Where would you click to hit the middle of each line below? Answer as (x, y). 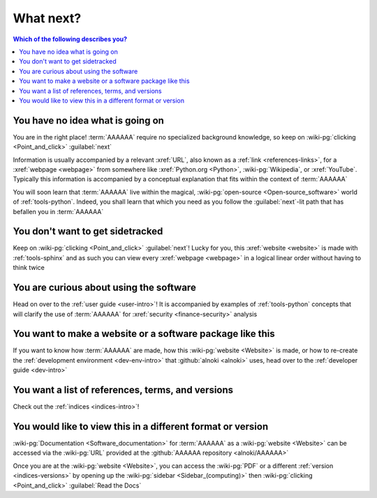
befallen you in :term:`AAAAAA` (58, 211)
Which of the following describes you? (70, 39)
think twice (29, 268)
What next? (47, 18)
